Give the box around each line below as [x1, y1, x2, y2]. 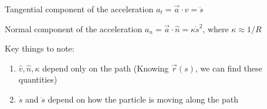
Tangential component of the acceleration [5, 3, 154, 15]
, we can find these [195, 62, 262, 74]
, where [202, 22, 229, 35]
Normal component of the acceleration [5, 22, 143, 35]
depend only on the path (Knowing [42, 62, 169, 74]
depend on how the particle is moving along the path [48, 93, 238, 105]
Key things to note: [5, 42, 75, 54]
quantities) [18, 73, 58, 86]
